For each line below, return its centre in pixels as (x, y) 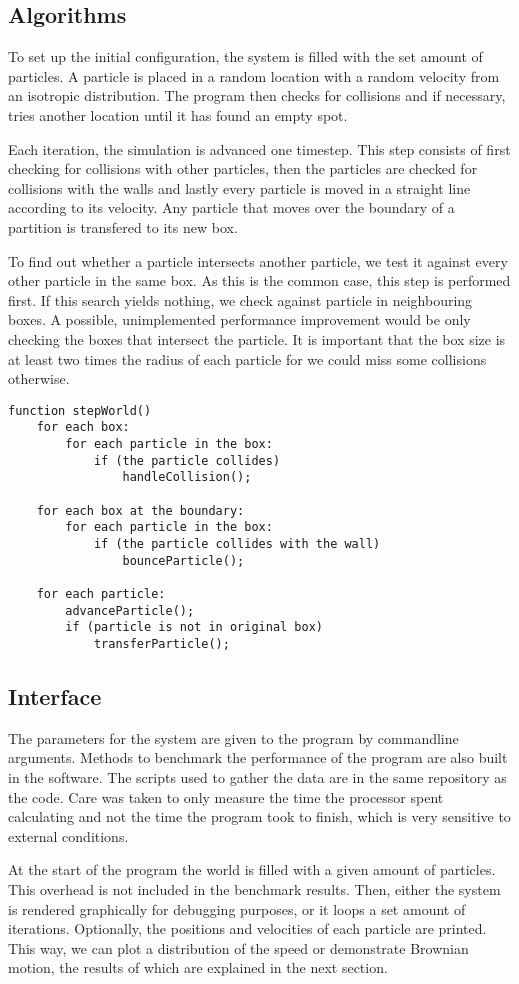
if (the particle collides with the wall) (237, 543)
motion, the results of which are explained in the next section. (198, 967)
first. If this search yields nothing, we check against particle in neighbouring (240, 299)
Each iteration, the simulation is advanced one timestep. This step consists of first (259, 148)
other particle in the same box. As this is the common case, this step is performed (259, 280)
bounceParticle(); (183, 560)
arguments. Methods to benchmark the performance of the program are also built (258, 757)
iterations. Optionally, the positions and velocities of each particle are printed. (247, 928)
